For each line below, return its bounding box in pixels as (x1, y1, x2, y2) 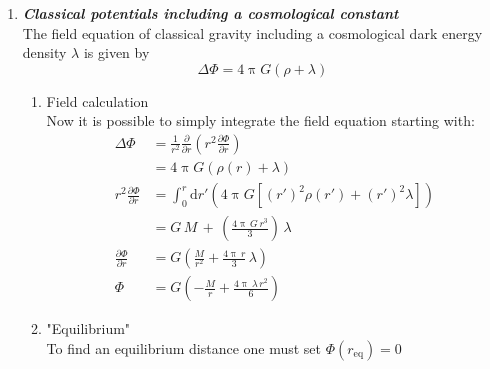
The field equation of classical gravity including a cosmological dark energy (22, 22, 483, 43)
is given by (83, 42, 150, 63)
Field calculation (46, 90, 149, 111)
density (22, 42, 67, 63)
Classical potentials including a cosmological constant (22, 3, 399, 23)
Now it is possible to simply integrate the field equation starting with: (46, 110, 475, 131)
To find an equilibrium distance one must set (46, 337, 322, 358)
